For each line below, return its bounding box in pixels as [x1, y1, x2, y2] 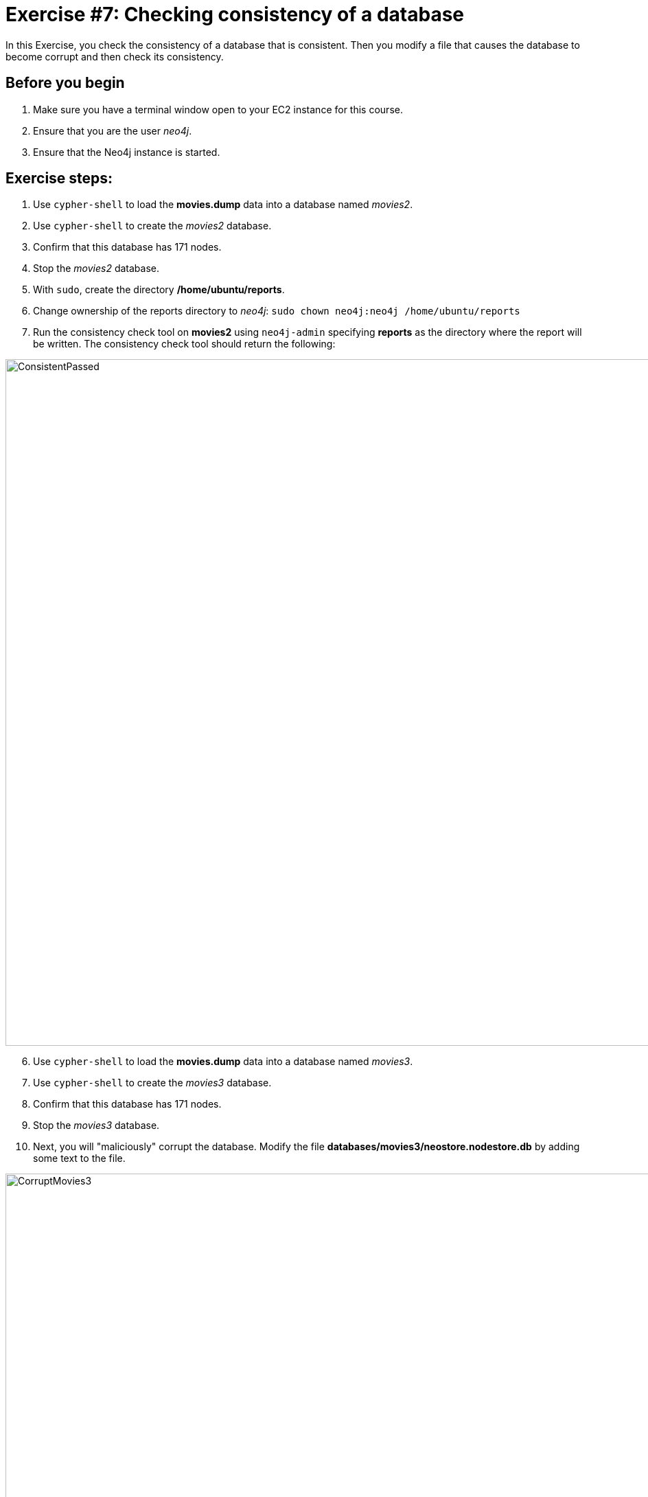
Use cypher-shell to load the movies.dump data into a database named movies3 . [33, 1055, 413, 1068]
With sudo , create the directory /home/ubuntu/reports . [33, 284, 285, 296]
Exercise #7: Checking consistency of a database [5, 3, 465, 26]
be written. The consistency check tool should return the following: [33, 338, 336, 350]
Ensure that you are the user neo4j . [33, 124, 192, 137]
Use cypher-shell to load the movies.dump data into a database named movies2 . [33, 198, 413, 211]
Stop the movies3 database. [33, 1119, 160, 1132]
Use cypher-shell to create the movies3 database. [33, 1077, 272, 1089]
